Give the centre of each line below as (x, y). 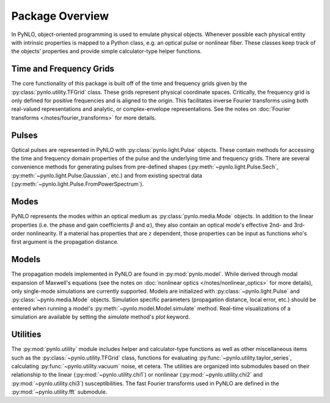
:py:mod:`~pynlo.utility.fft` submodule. (59, 392)
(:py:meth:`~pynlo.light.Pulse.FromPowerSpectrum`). (78, 184)
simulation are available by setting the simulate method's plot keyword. (101, 317)
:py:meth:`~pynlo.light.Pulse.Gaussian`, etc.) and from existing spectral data (107, 175)
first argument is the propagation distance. (65, 242)
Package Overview (60, 16)
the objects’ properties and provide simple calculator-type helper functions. (106, 51)
